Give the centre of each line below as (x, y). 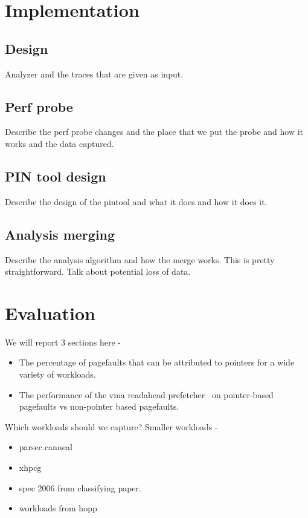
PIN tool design (56, 176)
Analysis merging (60, 234)
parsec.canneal (46, 447)
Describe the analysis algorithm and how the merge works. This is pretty (140, 259)
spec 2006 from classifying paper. (80, 487)
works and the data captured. (59, 143)
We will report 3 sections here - (63, 342)
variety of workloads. (57, 374)
